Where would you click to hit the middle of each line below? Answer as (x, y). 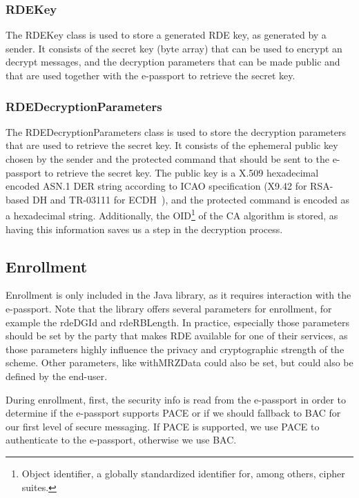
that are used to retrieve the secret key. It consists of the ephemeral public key (172, 145)
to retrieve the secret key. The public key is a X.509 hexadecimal (182, 172)
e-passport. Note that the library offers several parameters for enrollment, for (169, 309)
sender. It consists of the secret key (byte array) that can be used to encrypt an (174, 48)
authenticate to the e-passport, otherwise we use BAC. (121, 440)
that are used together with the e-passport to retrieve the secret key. (151, 75)
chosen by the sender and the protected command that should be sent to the (167, 159)
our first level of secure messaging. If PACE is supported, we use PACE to (163, 426)
